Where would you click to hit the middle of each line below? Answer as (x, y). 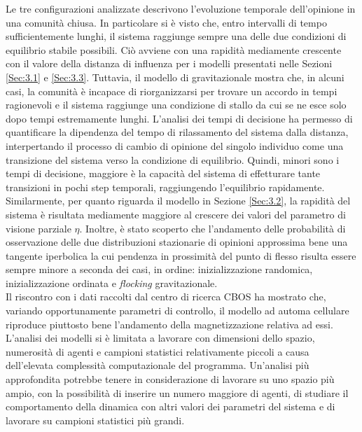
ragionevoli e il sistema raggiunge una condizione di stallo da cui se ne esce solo (176, 105)
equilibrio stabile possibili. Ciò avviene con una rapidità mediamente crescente (174, 49)
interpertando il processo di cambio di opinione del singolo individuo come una (175, 145)
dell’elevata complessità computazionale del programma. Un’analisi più (158, 365)
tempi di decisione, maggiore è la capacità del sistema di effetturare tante (163, 173)
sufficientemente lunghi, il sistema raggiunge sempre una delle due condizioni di (176, 36)
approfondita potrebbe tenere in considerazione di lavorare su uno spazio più (170, 379)
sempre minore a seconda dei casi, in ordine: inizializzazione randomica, (159, 269)
